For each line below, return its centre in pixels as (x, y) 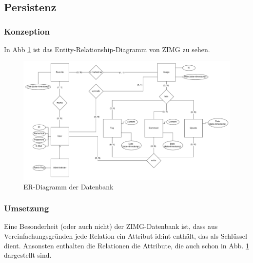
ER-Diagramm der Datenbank (68, 186)
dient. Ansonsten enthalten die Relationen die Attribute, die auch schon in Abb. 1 (126, 245)
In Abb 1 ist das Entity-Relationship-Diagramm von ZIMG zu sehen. (107, 49)
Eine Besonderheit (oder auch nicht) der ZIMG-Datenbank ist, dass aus (111, 226)
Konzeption (27, 31)
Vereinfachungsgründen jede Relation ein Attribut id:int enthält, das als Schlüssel (126, 236)
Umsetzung (27, 208)
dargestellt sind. (28, 255)
